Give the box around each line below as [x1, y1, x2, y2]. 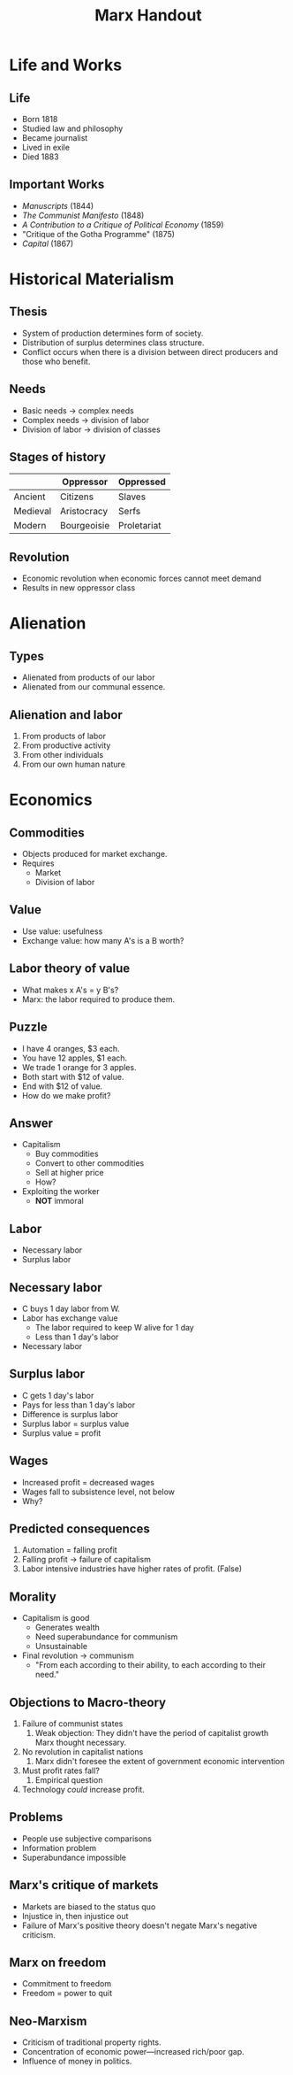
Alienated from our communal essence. [21, 682, 166, 692]
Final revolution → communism [21, 1650, 134, 1661]
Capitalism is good [21, 1613, 90, 1624]
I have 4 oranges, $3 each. [21, 1043, 121, 1053]
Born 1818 [21, 114, 58, 124]
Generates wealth [34, 1622, 100, 1633]
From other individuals [21, 750, 104, 760]
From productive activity [21, 740, 111, 751]
